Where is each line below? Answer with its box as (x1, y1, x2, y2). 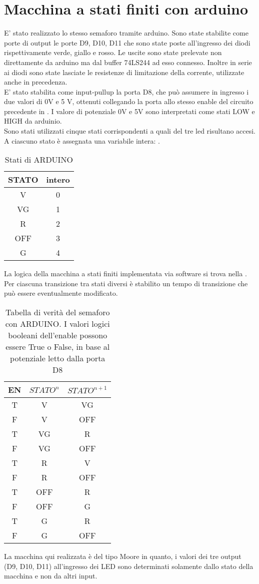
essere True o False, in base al (5, 341, 110, 353)
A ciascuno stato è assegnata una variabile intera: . (4, 135, 160, 146)
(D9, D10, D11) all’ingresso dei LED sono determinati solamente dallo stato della (4, 560, 253, 571)
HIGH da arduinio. (4, 116, 62, 126)
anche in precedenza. (4, 77, 67, 87)
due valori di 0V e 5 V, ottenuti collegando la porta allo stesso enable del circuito (4, 96, 253, 107)
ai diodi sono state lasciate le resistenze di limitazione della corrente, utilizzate (4, 67, 244, 77)
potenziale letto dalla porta (10, 352, 105, 364)
